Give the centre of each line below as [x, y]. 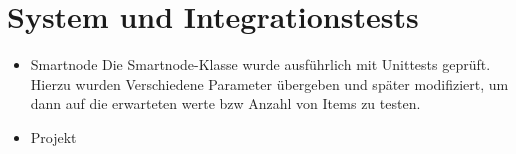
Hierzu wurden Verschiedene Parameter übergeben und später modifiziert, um [269, 83]
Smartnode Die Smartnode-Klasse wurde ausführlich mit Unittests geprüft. [260, 64]
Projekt [53, 136]
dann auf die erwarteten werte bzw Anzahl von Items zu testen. [225, 103]
